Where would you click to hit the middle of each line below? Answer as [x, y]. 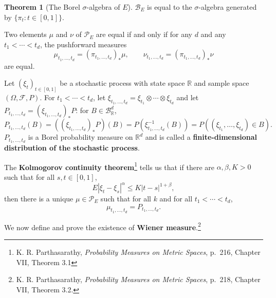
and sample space [222, 83]
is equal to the [170, 7]
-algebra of [103, 7]
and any [213, 34]
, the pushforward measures [83, 44]
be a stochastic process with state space [122, 83]
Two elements [25, 34]
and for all [176, 199]
